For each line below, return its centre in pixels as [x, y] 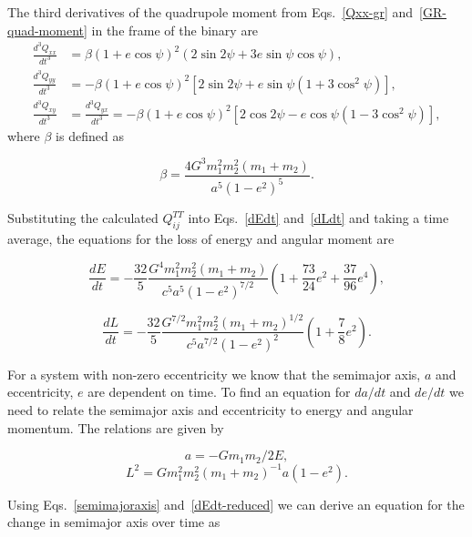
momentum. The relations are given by [116, 427]
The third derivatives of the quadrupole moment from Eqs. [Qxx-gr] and [210, 12]
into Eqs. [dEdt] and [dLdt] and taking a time [318, 218]
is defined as [90, 135]
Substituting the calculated [83, 218]
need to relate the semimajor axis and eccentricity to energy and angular [210, 409]
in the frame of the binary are [175, 30]
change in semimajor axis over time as [114, 522]
